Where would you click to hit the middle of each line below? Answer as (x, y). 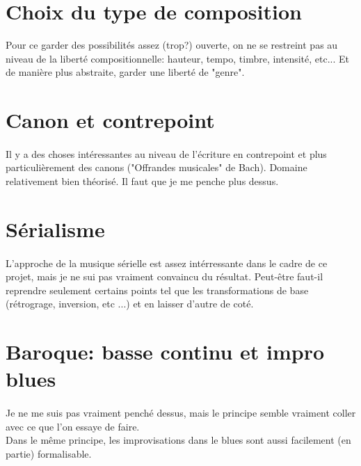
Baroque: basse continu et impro (165, 352)
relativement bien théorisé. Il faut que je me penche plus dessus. (142, 181)
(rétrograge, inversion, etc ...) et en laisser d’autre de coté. (130, 304)
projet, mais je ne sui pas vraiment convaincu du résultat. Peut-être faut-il (165, 276)
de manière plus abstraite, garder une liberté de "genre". (125, 72)
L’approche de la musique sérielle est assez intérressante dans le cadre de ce (167, 263)
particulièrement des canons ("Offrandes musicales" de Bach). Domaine (157, 167)
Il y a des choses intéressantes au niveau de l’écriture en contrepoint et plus (166, 153)
